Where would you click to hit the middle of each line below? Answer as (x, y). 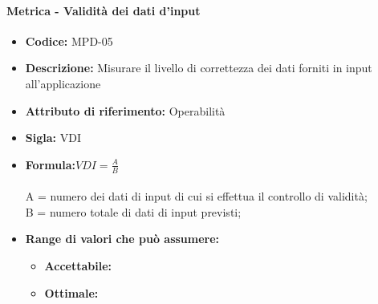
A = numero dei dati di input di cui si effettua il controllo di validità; (196, 196)
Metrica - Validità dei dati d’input (104, 10)
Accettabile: (78, 265)
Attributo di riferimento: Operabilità (125, 110)
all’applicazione (63, 83)
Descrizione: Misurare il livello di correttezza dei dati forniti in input (199, 68)
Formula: (50, 164)
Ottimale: (71, 292)
